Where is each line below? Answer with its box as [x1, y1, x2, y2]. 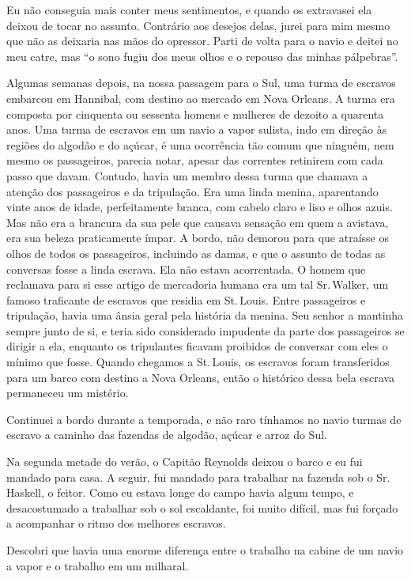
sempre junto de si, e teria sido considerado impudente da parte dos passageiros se [6, 322, 405, 339]
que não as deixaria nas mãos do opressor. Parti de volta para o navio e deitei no [6, 32, 398, 49]
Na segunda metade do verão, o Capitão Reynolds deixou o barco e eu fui [6, 453, 363, 470]
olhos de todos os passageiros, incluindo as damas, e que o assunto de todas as [6, 244, 386, 261]
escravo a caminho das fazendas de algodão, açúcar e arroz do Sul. [6, 426, 327, 443]
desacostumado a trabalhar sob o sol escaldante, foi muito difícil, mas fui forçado [6, 499, 398, 516]
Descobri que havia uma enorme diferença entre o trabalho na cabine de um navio [6, 542, 404, 558]
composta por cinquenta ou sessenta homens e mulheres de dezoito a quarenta [6, 105, 384, 122]
